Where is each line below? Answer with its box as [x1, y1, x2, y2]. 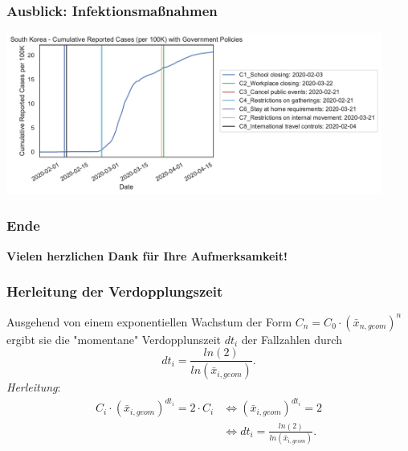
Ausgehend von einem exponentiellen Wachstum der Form [6, 313, 292, 330]
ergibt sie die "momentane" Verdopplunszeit [6, 330, 221, 347]
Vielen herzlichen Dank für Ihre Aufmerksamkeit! [6, 247, 288, 264]
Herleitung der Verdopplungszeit [6, 281, 223, 301]
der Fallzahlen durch [241, 330, 342, 347]
